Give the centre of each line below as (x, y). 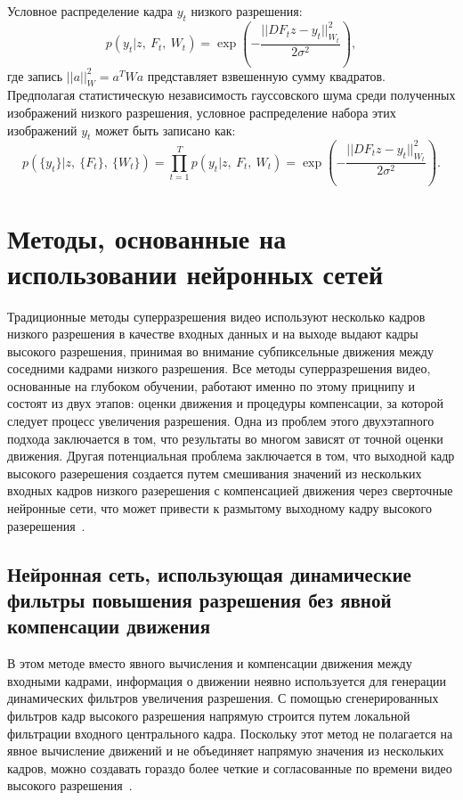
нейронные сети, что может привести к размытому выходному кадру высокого (219, 508)
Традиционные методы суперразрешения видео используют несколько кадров (216, 316)
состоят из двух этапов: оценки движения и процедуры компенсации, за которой (226, 403)
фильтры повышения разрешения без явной (199, 600)
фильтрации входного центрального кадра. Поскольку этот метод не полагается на (230, 733)
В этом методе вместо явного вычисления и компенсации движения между (210, 663)
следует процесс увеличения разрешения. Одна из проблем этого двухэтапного (221, 421)
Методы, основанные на (147, 238)
